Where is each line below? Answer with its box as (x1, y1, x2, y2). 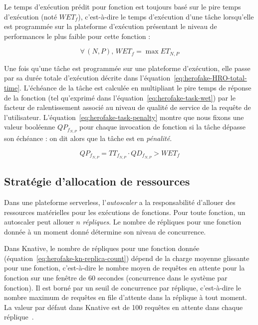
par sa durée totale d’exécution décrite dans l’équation (4, 72, 171, 83)
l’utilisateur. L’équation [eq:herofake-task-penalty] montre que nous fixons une (4, 111, 244, 122)
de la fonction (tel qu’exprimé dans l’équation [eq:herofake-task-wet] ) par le (4, 92, 236, 102)
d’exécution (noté (4, 11, 57, 21)
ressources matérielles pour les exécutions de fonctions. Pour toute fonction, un (4, 206, 246, 217)
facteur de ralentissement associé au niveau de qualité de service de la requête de (4, 102, 251, 112)
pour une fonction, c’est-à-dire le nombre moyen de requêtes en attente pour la (4, 262, 245, 273)
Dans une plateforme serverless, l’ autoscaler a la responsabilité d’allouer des (4, 196, 236, 207)
